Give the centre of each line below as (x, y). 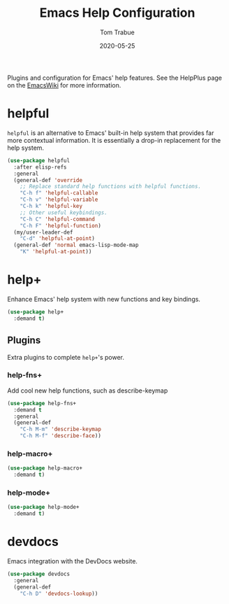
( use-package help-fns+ (42, 403)
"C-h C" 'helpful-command (58, 219)
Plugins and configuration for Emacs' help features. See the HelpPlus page (114, 78)
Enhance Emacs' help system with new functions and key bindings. (104, 299)
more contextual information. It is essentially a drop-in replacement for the (114, 140)
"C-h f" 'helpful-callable (59, 193)
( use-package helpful (39, 160)
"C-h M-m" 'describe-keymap (60, 429)
